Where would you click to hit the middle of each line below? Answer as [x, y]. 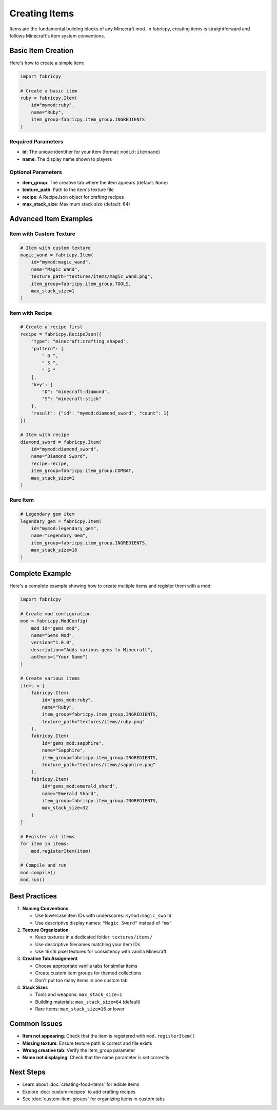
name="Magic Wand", [56, 269]
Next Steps [27, 1072]
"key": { [42, 384]
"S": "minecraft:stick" [72, 399]
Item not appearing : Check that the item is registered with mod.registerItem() [109, 1036]
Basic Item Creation [42, 51]
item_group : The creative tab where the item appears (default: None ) [95, 182]
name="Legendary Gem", [60, 536]
